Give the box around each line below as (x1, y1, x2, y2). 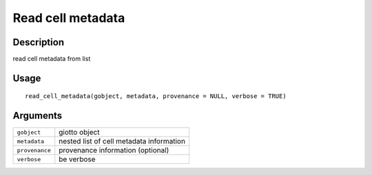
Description (12, 36, 65, 48)
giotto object (59, 128, 100, 137)
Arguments (12, 110, 63, 121)
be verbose (59, 154, 96, 164)
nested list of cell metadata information (59, 137, 186, 146)
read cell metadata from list (12, 55, 91, 63)
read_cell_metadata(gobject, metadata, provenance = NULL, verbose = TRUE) (25, 93, 287, 100)
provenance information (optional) (59, 145, 169, 155)
